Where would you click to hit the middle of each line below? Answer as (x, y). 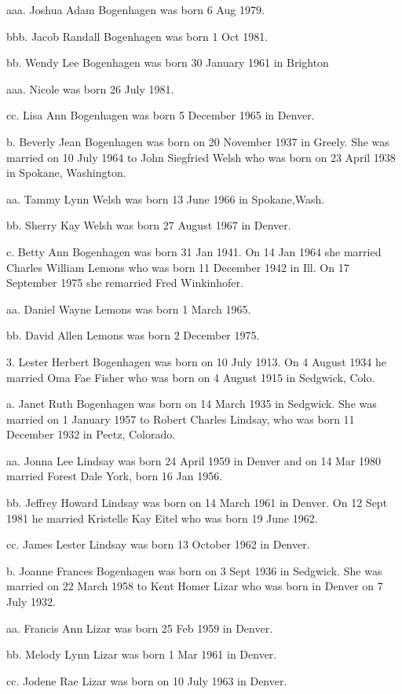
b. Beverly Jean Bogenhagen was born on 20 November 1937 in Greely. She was (198, 141)
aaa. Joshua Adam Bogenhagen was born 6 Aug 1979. (135, 9)
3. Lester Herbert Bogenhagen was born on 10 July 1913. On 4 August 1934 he (196, 361)
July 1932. (31, 602)
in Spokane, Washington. (66, 173)
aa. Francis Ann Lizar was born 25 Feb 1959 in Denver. (140, 628)
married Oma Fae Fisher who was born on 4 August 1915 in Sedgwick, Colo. (191, 377)
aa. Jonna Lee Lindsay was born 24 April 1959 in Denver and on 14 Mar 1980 (194, 460)
